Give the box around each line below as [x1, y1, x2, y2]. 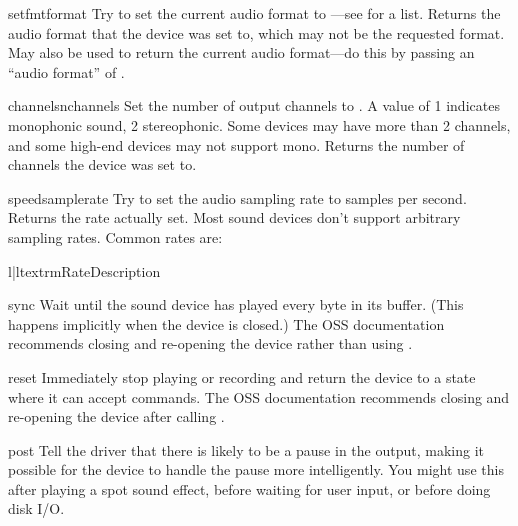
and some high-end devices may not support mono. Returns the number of [8, 134, 465, 155]
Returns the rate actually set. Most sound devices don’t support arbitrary [8, 207, 461, 228]
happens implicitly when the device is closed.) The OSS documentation [8, 313, 445, 334]
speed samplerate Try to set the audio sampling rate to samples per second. [8, 187, 467, 208]
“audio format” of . [8, 61, 125, 82]
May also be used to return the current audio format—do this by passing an [8, 42, 475, 63]
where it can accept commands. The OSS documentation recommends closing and [8, 386, 510, 407]
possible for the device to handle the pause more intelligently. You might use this [8, 459, 504, 480]
